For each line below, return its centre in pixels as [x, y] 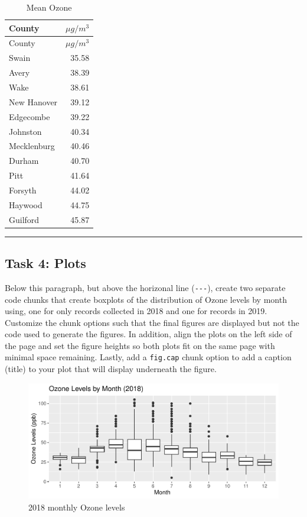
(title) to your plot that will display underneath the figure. [111, 369]
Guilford [24, 219]
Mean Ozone [49, 7]
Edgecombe [30, 116]
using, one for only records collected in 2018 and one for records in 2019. [136, 311]
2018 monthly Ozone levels [77, 507]
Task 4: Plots [45, 263]
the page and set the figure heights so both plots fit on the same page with [140, 345]
